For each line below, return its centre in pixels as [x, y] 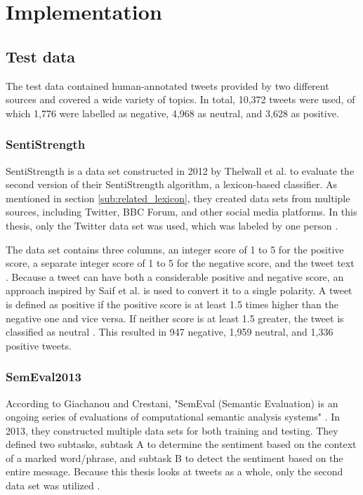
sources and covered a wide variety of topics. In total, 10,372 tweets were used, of [180, 99]
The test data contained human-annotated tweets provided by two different [167, 85]
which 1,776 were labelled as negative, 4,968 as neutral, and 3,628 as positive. [172, 113]
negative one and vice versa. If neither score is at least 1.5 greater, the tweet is [175, 318]
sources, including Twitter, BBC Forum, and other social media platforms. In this [181, 212]
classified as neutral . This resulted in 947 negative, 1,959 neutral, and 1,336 [170, 332]
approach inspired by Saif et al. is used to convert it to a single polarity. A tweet [179, 290]
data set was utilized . [53, 486]
